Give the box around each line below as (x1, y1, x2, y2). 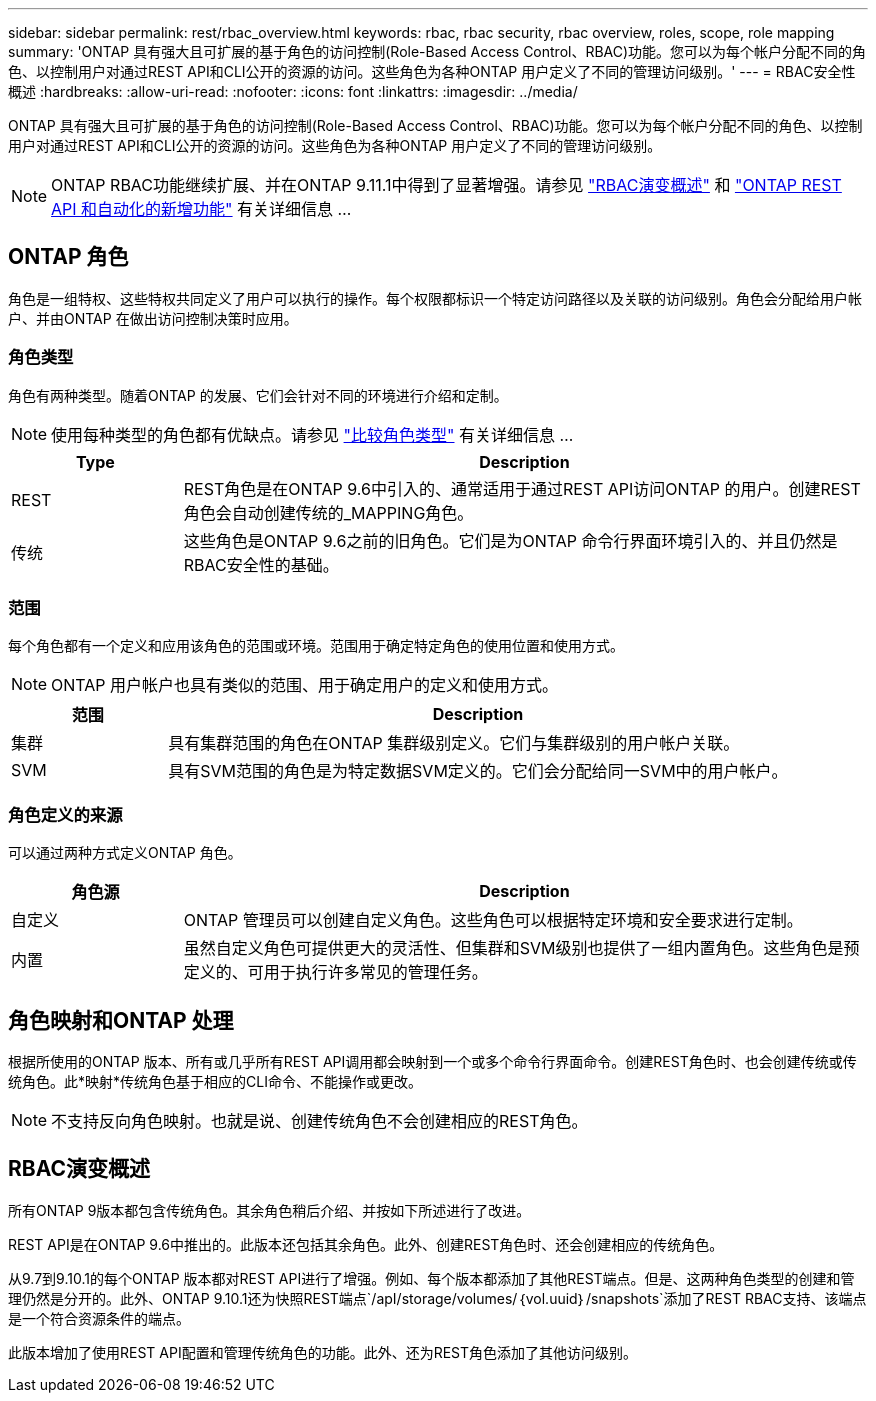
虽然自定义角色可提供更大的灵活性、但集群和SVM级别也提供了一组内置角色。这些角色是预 (183, 938, 860, 959)
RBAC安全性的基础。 (183, 554, 339, 575)
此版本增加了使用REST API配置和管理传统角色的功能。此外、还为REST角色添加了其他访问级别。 (8, 1343, 638, 1361)
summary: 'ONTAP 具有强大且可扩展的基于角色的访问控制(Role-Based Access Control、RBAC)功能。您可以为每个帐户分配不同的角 (8, 43, 867, 60)
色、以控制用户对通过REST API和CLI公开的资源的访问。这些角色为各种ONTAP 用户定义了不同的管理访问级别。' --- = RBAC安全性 (8, 63, 856, 80)
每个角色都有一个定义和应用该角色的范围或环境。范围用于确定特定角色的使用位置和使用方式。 (8, 637, 624, 655)
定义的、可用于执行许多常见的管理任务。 (183, 962, 488, 983)
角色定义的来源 (8, 804, 123, 825)
